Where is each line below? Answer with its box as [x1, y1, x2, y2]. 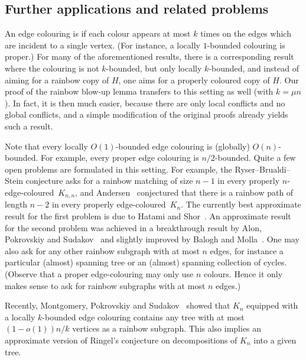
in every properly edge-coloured [51, 198, 166, 210]
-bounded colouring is [207, 38, 285, 51]
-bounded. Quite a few [214, 151, 296, 164]
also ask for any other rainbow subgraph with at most [5, 244, 200, 257]
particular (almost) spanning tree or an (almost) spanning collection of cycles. [5, 256, 287, 268]
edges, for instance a [210, 244, 284, 257]
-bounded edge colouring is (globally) [115, 140, 250, 152]
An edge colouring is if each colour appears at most [5, 27, 191, 40]
